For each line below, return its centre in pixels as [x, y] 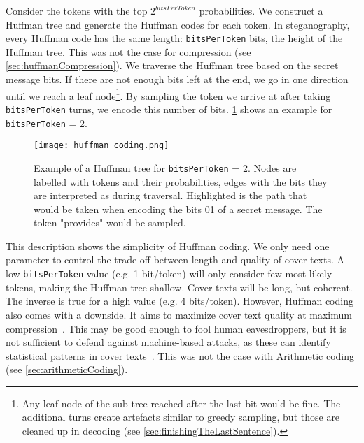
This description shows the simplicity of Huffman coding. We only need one [168, 246]
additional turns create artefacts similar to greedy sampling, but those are [181, 417]
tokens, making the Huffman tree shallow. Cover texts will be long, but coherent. [179, 287]
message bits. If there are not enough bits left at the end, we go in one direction [177, 79]
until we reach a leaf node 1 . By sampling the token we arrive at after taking [168, 94]
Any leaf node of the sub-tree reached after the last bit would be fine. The [181, 403]
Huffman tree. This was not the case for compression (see [128, 51]
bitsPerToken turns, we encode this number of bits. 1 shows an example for [169, 109]
